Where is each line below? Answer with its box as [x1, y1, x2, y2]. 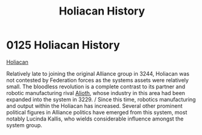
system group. [6, 121, 42, 128]
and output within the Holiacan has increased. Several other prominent [6, 102, 183, 110]
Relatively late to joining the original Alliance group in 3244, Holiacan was [6, 70, 190, 77]
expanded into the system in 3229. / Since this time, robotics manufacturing [6, 96, 196, 103]
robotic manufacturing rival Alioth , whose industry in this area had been [6, 89, 186, 96]
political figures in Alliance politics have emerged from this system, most [6, 108, 187, 116]
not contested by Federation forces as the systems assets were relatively [6, 76, 189, 84]
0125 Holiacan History [6, 38, 120, 52]
